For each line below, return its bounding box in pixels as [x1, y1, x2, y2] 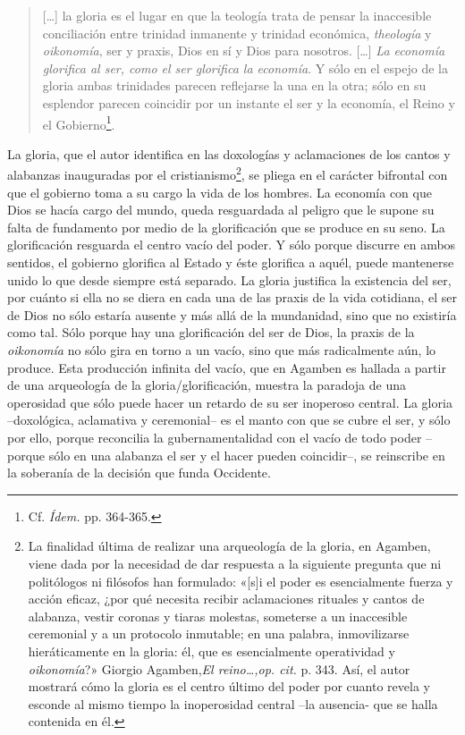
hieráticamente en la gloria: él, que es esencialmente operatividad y [28, 641, 395, 660]
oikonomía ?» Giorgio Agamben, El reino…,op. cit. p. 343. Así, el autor [28, 659, 410, 678]
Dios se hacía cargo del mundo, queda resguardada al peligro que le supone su [7, 200, 435, 219]
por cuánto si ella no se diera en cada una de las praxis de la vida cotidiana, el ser [7, 288, 457, 307]
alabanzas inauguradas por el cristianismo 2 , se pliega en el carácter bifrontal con [7, 163, 448, 184]
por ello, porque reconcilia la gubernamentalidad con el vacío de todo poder [7, 427, 422, 446]
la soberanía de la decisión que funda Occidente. [7, 463, 271, 482]
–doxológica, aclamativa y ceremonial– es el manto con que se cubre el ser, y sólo [7, 410, 451, 429]
